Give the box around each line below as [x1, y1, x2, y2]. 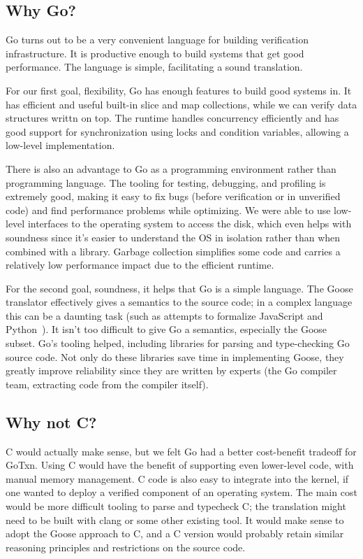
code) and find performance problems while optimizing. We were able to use [6, 202, 331, 217]
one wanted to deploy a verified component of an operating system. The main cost [6, 485, 357, 500]
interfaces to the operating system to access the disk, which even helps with [27, 216, 352, 231]
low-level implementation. [6, 138, 115, 153]
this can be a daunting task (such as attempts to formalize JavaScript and [6, 308, 323, 323]
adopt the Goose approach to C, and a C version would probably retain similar [6, 526, 344, 541]
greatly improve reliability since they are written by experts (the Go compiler [6, 363, 337, 378]
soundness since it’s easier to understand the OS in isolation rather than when [6, 229, 341, 244]
